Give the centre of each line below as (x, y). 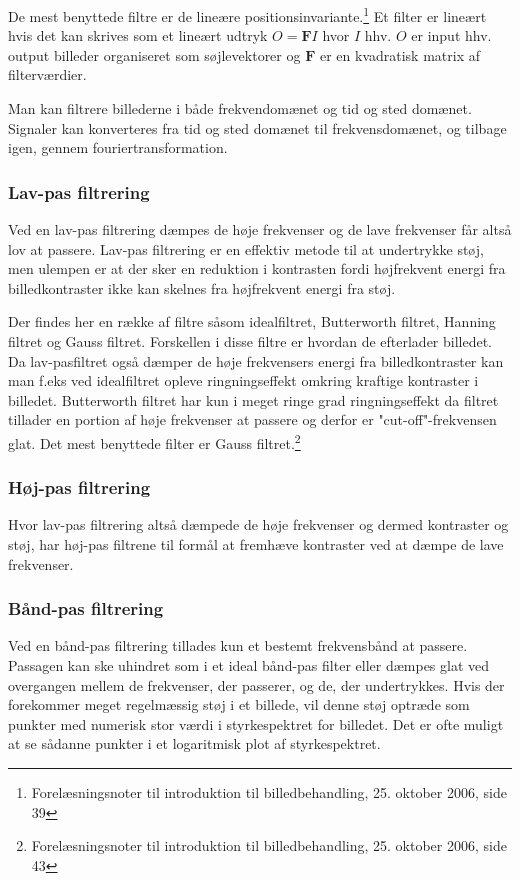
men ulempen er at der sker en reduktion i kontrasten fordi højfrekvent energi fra (257, 268)
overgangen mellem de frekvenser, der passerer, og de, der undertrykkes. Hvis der (256, 684)
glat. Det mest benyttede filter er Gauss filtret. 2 (154, 441)
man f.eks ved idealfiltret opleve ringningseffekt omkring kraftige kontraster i (243, 380)
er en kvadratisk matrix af (399, 54)
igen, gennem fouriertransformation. (118, 147)
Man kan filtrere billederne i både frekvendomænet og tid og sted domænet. (240, 108)
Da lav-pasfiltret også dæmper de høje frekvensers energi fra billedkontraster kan (256, 360)
